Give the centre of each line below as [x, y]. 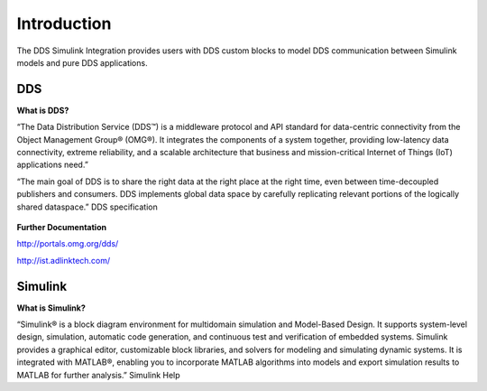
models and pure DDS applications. [82, 62]
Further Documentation [62, 227]
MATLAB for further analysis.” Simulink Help [98, 375]
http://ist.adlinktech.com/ [64, 260]
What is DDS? [43, 110]
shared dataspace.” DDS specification [87, 207]
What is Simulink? [51, 308]
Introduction [64, 23]
